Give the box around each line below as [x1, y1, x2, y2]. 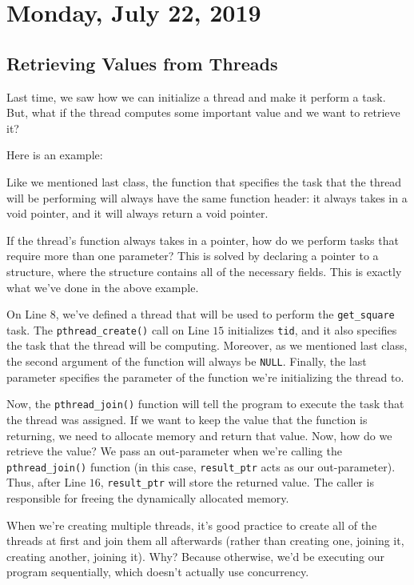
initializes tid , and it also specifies [227, 321, 397, 338]
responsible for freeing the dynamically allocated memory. [6, 490, 289, 507]
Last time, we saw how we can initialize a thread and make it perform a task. [6, 88, 386, 105]
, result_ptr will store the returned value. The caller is [100, 474, 374, 491]
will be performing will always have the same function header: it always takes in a [6, 189, 408, 206]
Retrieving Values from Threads [6, 50, 278, 75]
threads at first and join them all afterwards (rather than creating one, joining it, [6, 532, 404, 549]
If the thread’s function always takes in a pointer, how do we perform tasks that [6, 231, 399, 248]
